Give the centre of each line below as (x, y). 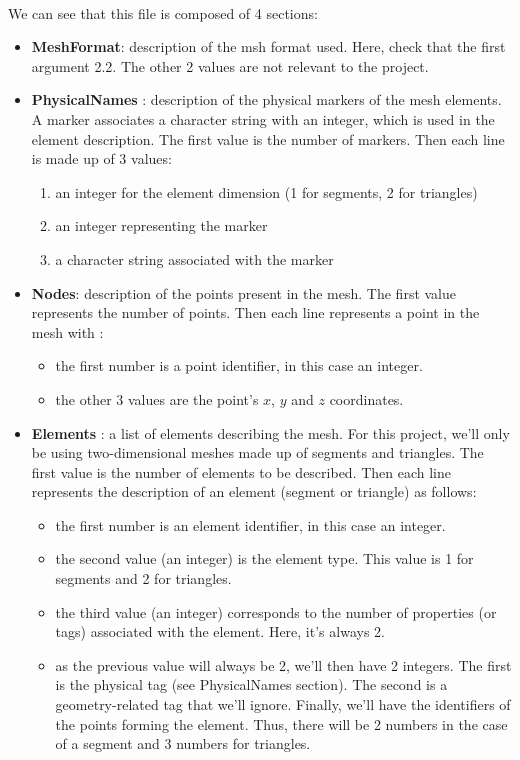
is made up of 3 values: (101, 158)
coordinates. (366, 398)
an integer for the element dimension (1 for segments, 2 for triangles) (266, 191)
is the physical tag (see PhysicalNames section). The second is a (251, 684)
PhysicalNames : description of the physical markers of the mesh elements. (266, 99)
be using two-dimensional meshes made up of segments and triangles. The (257, 452)
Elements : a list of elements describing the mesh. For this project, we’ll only (270, 432)
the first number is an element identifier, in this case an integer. (250, 524)
